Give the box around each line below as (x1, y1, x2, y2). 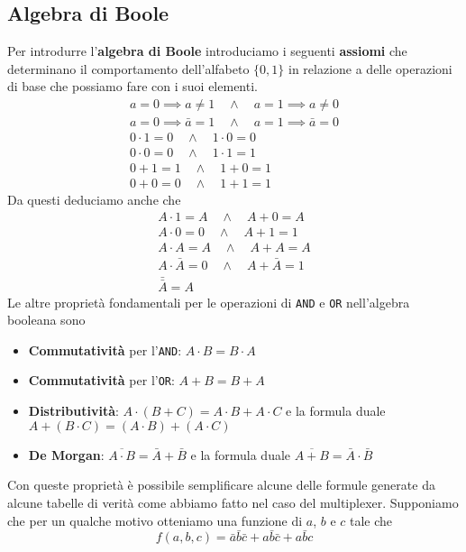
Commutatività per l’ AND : (28, 340, 182, 359)
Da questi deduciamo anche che (7, 190, 181, 209)
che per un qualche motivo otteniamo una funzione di (7, 511, 303, 529)
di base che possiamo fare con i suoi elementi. (7, 77, 258, 96)
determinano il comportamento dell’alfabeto (7, 59, 250, 78)
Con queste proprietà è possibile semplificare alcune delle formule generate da (7, 475, 435, 494)
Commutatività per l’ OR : (28, 371, 175, 390)
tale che (350, 511, 393, 529)
